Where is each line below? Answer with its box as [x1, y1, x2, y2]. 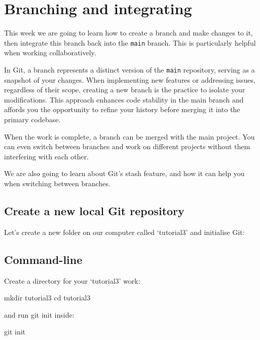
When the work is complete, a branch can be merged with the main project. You [4, 131, 255, 142]
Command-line [4, 251, 83, 267]
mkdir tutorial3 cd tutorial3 [4, 292, 91, 303]
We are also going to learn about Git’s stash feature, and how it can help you [4, 168, 245, 179]
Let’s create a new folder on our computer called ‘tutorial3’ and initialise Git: [4, 226, 245, 237]
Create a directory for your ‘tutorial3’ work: [4, 275, 140, 286]
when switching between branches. [4, 178, 110, 188]
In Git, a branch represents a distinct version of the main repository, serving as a [4, 64, 255, 75]
